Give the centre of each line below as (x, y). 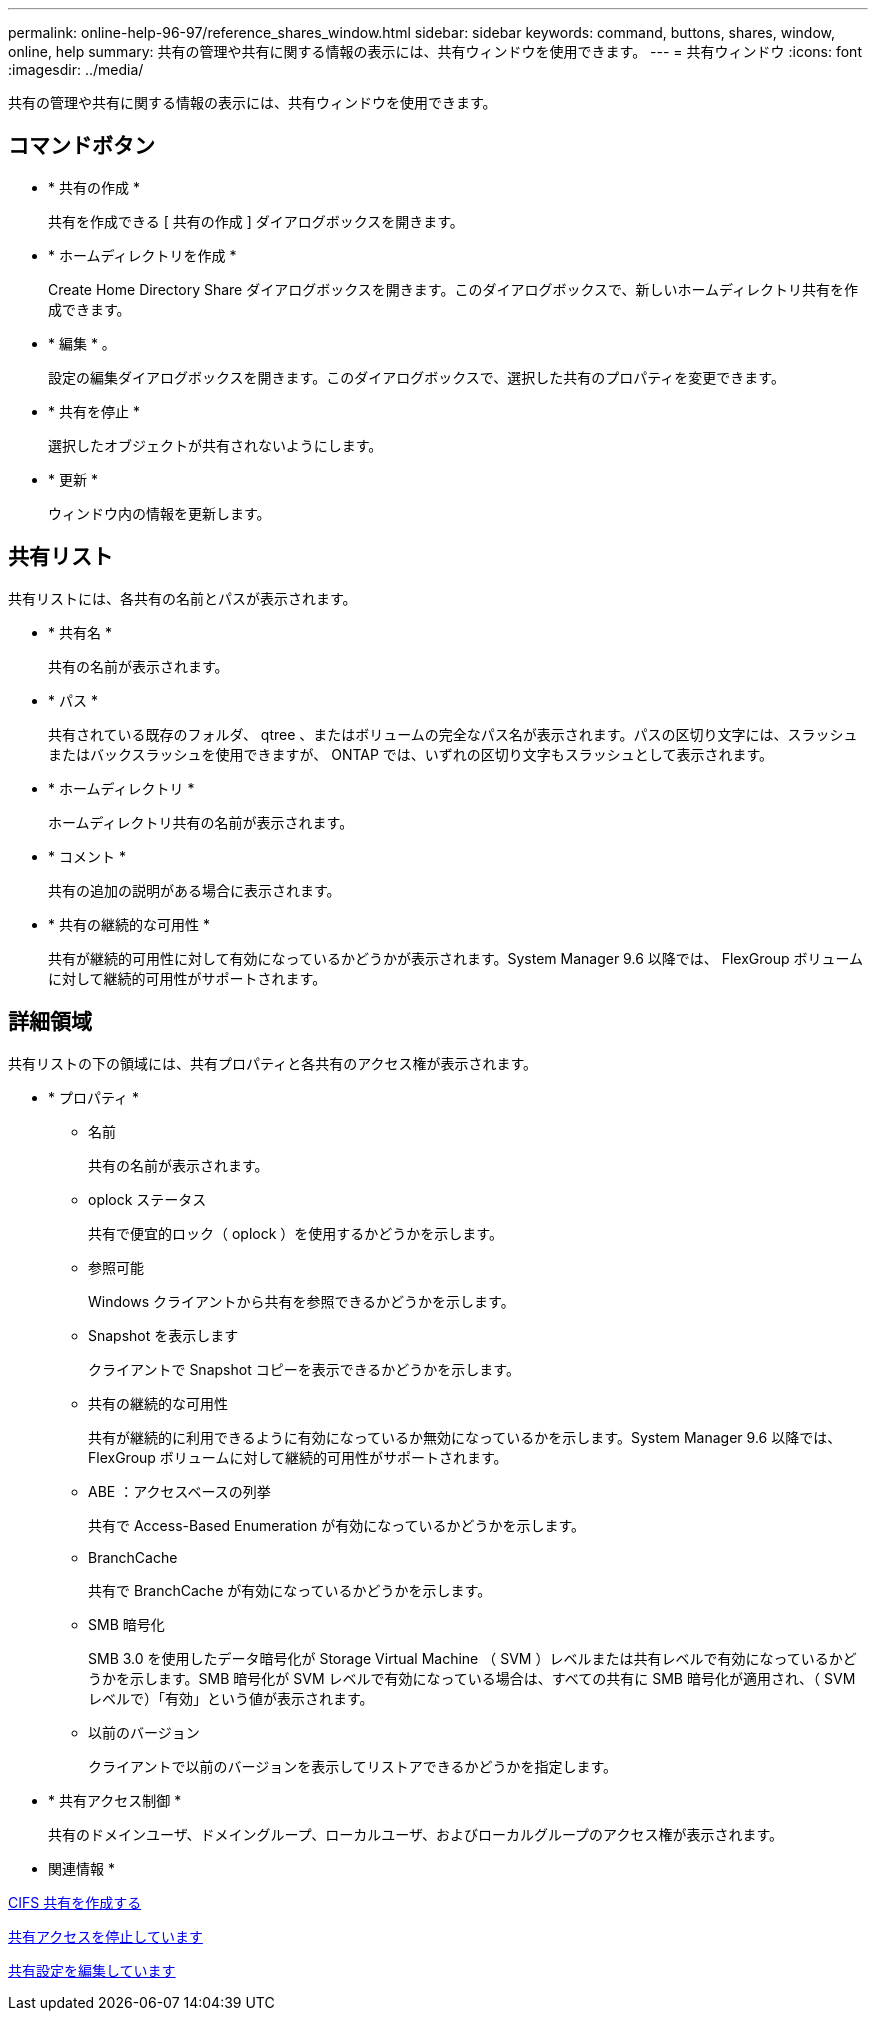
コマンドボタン (81, 146)
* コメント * (87, 856)
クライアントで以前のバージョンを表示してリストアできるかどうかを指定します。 (353, 1766)
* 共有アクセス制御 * (115, 1800)
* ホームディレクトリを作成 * (142, 255)
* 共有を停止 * (94, 411)
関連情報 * (81, 1868)
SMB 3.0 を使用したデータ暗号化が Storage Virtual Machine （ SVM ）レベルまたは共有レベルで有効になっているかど (472, 1658)
